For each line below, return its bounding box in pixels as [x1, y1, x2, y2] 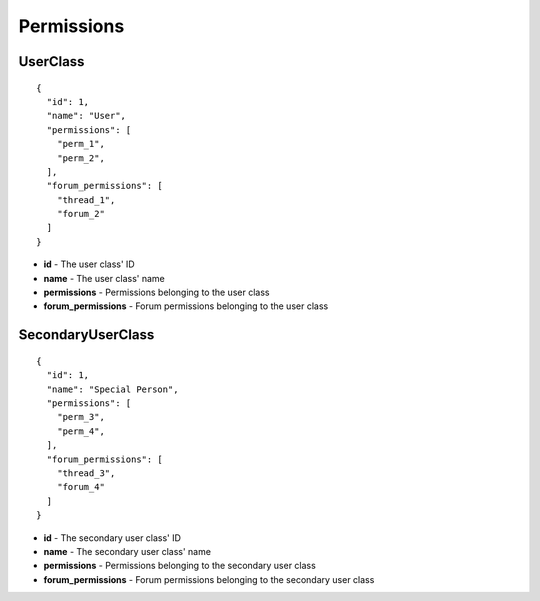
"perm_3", [56, 411, 105, 423]
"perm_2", [56, 152, 105, 164]
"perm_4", [56, 425, 105, 437]
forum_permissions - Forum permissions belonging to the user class [43, 300, 329, 312]
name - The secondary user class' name [43, 545, 212, 557]
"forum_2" [56, 208, 105, 220]
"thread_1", [56, 194, 116, 205]
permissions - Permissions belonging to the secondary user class [43, 560, 317, 572]
